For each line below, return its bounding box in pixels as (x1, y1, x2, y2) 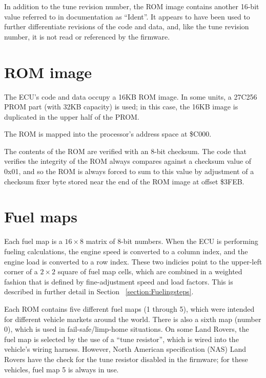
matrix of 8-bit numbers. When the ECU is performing (86, 236, 258, 247)
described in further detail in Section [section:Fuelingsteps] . (4, 286, 194, 297)
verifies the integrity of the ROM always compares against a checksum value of (4, 156, 252, 166)
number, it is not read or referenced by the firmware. (4, 31, 170, 42)
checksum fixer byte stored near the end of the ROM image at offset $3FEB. (4, 176, 244, 186)
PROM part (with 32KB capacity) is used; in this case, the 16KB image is (4, 101, 238, 112)
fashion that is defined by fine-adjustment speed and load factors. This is (4, 276, 233, 287)
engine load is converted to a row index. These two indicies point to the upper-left (4, 256, 262, 267)
